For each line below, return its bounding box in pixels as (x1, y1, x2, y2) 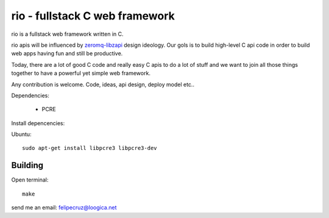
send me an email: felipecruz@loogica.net (11, 204, 117, 211)
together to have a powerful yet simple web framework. (11, 70, 150, 77)
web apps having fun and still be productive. (11, 50, 123, 57)
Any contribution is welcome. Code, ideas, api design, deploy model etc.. (11, 81, 195, 88)
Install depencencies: (11, 119, 65, 127)
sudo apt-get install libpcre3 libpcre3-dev (22, 145, 158, 152)
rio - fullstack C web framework (11, 9, 175, 22)
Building (11, 160, 44, 171)
